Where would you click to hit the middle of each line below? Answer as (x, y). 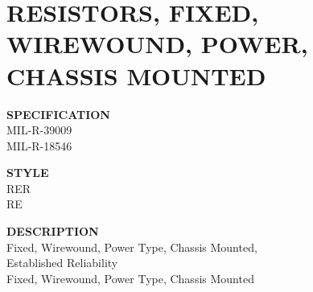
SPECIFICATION (58, 114)
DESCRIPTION (53, 231)
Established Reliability (62, 263)
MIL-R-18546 (39, 145)
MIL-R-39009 (39, 130)
